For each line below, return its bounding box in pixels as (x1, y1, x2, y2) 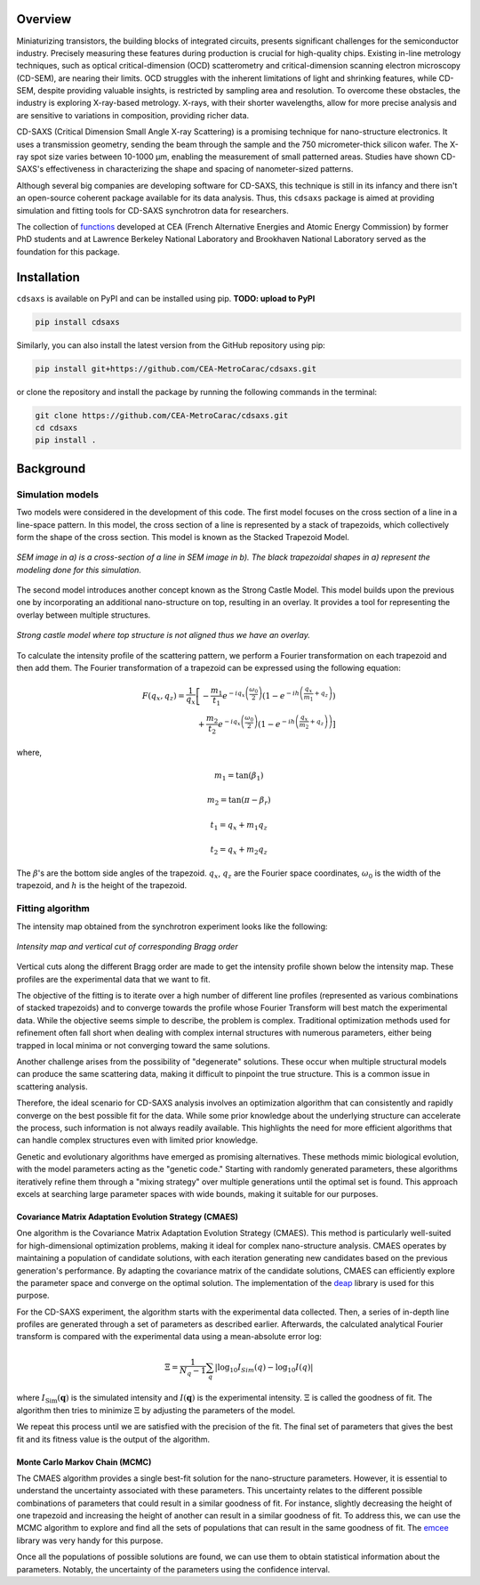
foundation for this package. (16, 246, 120, 257)
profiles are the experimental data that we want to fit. (16, 974, 211, 984)
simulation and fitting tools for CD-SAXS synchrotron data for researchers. (16, 205, 289, 215)
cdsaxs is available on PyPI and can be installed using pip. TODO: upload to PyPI (16, 293, 316, 303)
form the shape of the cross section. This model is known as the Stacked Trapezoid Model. (16, 531, 350, 542)
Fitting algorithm (16, 902, 91, 915)
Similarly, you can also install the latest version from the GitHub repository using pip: (16, 339, 326, 351)
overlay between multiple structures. (16, 610, 151, 620)
